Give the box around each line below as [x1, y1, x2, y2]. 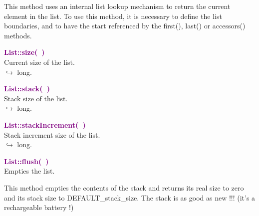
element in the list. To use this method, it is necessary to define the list [4, 10, 222, 21]
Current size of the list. [4, 56, 75, 67]
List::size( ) [4, 47, 45, 57]
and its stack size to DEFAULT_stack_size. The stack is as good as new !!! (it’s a [4, 192, 256, 203]
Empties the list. [4, 166, 55, 176]
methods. [4, 30, 32, 40]
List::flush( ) [4, 156, 49, 166]
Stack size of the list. [4, 93, 68, 103]
